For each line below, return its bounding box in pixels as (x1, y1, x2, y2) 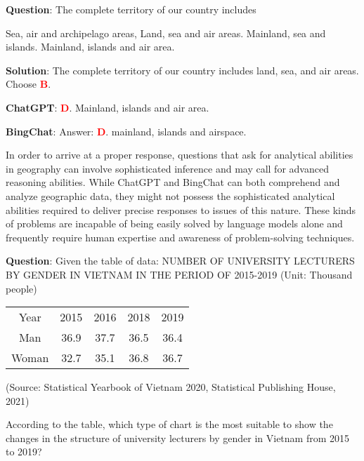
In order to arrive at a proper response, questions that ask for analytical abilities (6, 147, 353, 162)
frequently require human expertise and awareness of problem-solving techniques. (6, 229, 355, 244)
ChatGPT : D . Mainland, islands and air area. (6, 100, 209, 114)
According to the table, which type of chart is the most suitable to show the (6, 417, 333, 432)
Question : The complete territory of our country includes (6, 2, 256, 16)
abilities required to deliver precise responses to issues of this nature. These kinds (6, 202, 356, 217)
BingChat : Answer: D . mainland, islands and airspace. (6, 123, 247, 138)
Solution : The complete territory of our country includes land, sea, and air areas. (6, 62, 359, 77)
